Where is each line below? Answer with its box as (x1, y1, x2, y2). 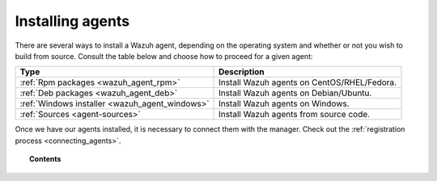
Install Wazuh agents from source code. (218, 109, 371, 120)
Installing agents (15, 12, 129, 30)
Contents (29, 154, 62, 164)
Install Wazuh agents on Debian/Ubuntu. (218, 87, 372, 99)
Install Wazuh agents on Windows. (218, 98, 350, 109)
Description (218, 66, 265, 78)
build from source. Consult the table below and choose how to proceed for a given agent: (15, 51, 313, 61)
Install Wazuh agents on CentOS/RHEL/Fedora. (218, 77, 397, 88)
